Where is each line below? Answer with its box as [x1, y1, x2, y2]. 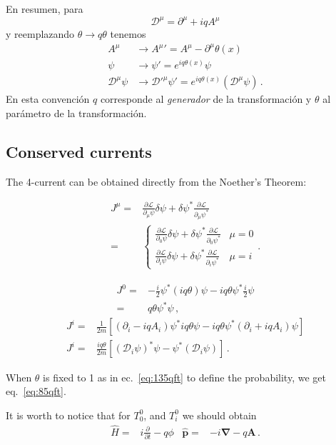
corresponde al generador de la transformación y [100, 91, 312, 106]
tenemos [110, 26, 146, 41]
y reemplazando [6, 26, 75, 41]
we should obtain [182, 407, 257, 422]
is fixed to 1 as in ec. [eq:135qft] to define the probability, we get [43, 369, 326, 384]
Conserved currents [6, 140, 152, 162]
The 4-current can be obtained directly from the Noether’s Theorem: [6, 174, 307, 189]
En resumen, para [6, 1, 83, 16]
